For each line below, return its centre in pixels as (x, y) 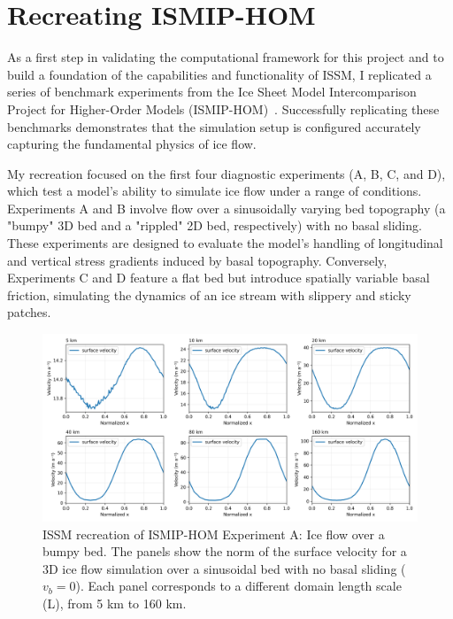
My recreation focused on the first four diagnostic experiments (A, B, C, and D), (226, 173)
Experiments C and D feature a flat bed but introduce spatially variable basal (219, 278)
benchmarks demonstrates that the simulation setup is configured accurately (214, 126)
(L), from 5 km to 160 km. (115, 603)
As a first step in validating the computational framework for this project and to (226, 57)
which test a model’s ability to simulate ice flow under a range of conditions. (215, 191)
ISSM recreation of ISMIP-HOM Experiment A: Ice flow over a (214, 534)
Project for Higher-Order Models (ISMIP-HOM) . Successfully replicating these (223, 108)
